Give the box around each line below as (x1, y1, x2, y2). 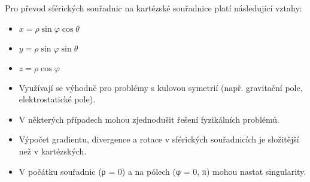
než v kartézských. (19, 144, 87, 157)
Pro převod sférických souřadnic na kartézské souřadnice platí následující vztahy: (5, 2, 302, 14)
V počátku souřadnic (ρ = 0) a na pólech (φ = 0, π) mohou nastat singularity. (19, 165, 306, 177)
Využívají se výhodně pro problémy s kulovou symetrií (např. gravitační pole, (19, 81, 303, 93)
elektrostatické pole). (19, 93, 96, 105)
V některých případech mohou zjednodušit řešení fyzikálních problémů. (19, 113, 279, 125)
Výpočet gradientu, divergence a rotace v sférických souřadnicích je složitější (19, 133, 299, 145)
